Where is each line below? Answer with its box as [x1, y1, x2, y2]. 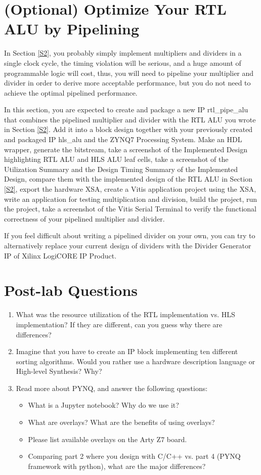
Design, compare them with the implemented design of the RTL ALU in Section [4, 174, 252, 184]
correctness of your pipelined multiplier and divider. [4, 213, 165, 224]
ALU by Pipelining [4, 18, 140, 39]
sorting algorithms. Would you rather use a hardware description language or [16, 356, 255, 366]
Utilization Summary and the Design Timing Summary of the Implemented [4, 163, 238, 174]
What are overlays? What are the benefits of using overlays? [28, 417, 215, 427]
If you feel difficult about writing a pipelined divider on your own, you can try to [4, 230, 255, 241]
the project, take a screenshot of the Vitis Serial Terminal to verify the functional [4, 203, 256, 214]
